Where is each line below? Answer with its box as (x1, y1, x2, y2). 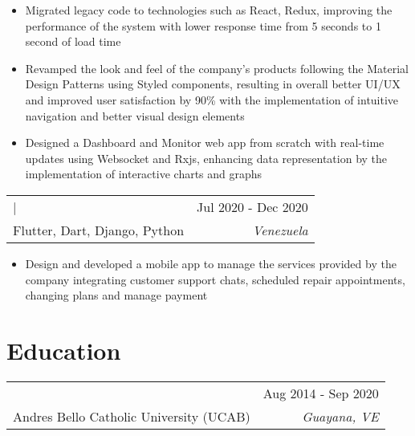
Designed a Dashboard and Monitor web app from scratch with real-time (25, 134, 384, 151)
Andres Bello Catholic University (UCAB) (13, 406, 250, 426)
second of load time (25, 33, 121, 50)
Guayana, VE (302, 406, 379, 426)
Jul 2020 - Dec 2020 (197, 197, 308, 216)
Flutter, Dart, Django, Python (13, 220, 185, 239)
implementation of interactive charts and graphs (25, 165, 262, 182)
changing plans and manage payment (25, 287, 208, 304)
